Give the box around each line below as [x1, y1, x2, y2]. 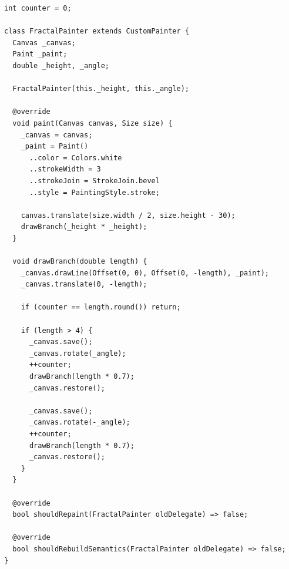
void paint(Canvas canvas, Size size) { [12, 119, 173, 127]
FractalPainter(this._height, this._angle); [12, 85, 189, 93]
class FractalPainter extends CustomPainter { [4, 27, 189, 36]
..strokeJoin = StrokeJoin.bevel [29, 176, 160, 185]
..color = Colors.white [29, 153, 122, 162]
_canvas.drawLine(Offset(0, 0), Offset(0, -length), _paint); [21, 268, 270, 277]
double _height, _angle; [12, 61, 109, 70]
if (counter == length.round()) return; [21, 303, 181, 312]
